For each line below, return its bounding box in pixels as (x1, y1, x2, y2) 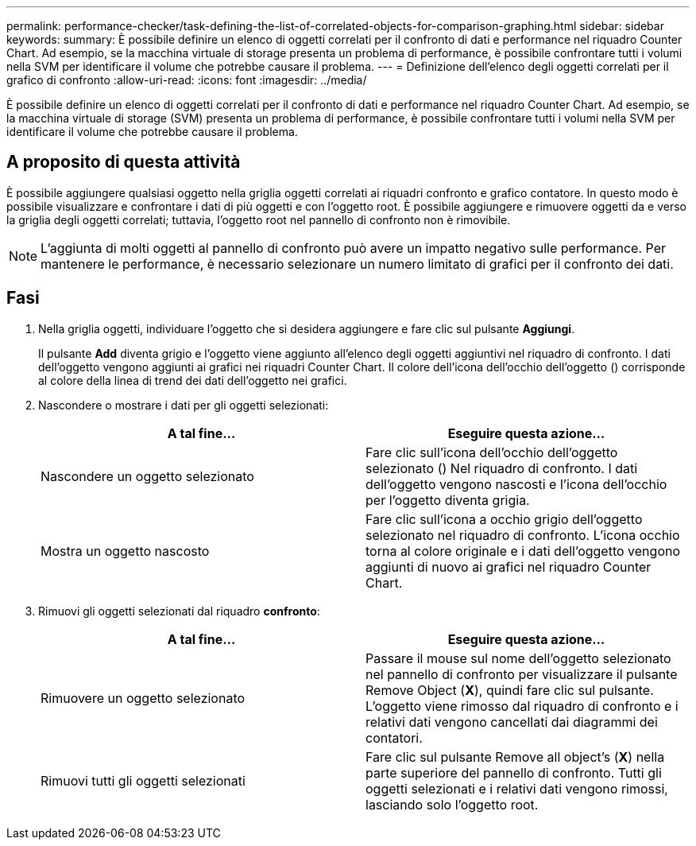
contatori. (365, 729, 423, 746)
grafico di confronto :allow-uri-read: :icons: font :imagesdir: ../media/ (6, 73, 367, 87)
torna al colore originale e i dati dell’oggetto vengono (365, 542, 681, 559)
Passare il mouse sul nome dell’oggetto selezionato (365, 650, 671, 666)
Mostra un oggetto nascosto (41, 542, 210, 559)
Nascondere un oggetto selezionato (41, 468, 254, 484)
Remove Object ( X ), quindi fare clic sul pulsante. (365, 681, 654, 698)
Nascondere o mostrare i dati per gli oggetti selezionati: (38, 398, 329, 412)
